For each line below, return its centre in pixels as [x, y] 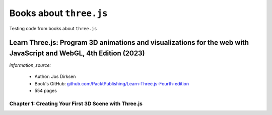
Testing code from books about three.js [53, 28]
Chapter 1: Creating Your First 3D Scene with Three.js [76, 103]
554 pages [46, 91]
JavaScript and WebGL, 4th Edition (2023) [77, 53]
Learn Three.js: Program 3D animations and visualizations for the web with [129, 43]
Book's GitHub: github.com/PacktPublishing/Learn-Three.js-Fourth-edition [112, 83]
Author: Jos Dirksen [55, 77]
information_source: [30, 65]
